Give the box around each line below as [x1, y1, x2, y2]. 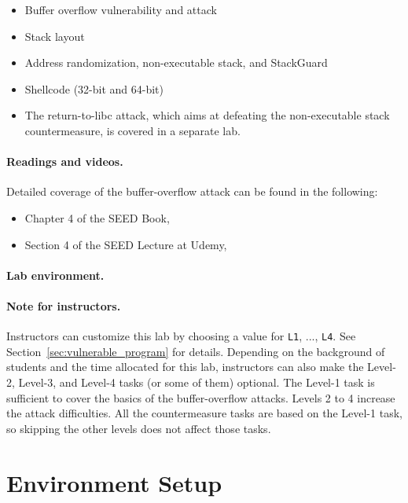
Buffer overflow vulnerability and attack [24, 2, 217, 17]
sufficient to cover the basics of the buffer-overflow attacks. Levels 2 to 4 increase [6, 389, 395, 406]
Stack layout [24, 28, 85, 44]
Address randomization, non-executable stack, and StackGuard [24, 54, 328, 71]
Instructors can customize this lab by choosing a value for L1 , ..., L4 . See [6, 328, 356, 344]
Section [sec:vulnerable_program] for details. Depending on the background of [6, 343, 385, 359]
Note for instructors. [6, 297, 121, 314]
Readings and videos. [6, 153, 123, 170]
